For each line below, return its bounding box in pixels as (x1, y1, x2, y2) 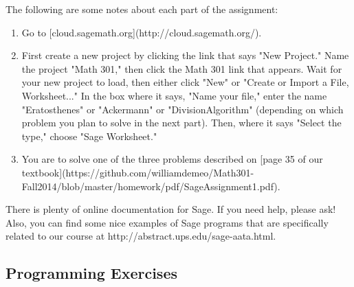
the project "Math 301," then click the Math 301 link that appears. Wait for (21, 61, 342, 76)
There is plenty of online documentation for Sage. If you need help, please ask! (5, 202, 336, 216)
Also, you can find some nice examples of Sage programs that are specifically (5, 215, 329, 229)
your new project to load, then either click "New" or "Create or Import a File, (21, 75, 349, 89)
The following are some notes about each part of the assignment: (5, 2, 278, 16)
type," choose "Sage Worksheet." (21, 128, 157, 143)
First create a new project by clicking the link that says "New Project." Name (21, 48, 349, 62)
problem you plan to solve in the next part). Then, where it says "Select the (21, 115, 342, 130)
